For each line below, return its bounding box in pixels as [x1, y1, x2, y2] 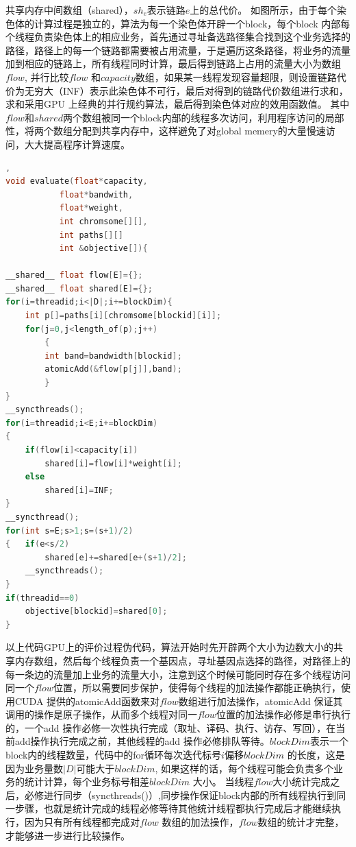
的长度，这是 [287, 748, 345, 762]
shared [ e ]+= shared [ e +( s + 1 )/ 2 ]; [44, 552, 188, 562]
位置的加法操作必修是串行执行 [216, 707, 351, 721]
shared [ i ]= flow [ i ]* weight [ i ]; [44, 458, 182, 468]
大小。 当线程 [192, 774, 254, 789]
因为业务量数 [5, 761, 63, 775]
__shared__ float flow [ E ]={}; [5, 270, 143, 281]
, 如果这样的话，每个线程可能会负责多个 [155, 761, 334, 775]
